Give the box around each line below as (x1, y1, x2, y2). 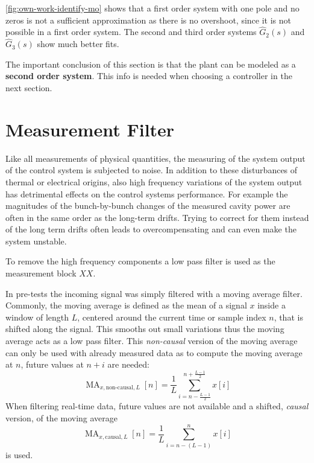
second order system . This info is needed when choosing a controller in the (5, 69, 292, 82)
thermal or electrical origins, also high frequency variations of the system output (5, 175, 303, 188)
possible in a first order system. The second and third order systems (5, 25, 257, 38)
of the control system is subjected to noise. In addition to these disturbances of (5, 164, 298, 176)
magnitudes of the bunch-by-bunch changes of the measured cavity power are (5, 199, 290, 212)
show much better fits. (37, 37, 119, 50)
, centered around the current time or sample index (77, 310, 266, 323)
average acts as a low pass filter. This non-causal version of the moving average (5, 334, 298, 347)
